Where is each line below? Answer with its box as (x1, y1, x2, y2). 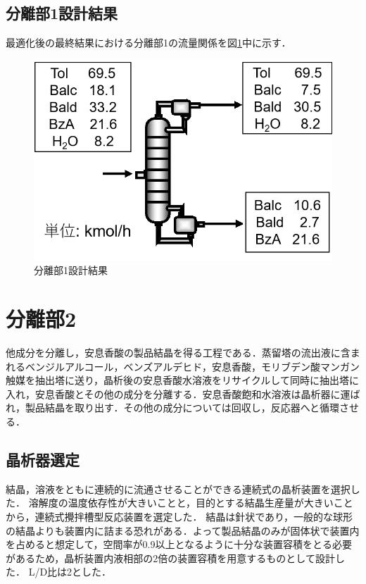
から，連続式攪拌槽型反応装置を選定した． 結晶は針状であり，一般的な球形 (6, 509, 353, 523)
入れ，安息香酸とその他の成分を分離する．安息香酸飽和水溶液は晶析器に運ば (6, 386, 360, 401)
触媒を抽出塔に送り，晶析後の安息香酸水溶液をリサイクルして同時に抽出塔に (6, 373, 359, 387)
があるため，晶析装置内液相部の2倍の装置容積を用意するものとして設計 (6, 550, 335, 565)
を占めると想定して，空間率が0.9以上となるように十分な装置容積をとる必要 (6, 537, 353, 552)
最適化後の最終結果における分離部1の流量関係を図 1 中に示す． (6, 35, 291, 50)
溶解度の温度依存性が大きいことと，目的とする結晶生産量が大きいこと (28, 495, 353, 510)
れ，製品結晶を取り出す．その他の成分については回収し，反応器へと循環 (6, 400, 340, 415)
